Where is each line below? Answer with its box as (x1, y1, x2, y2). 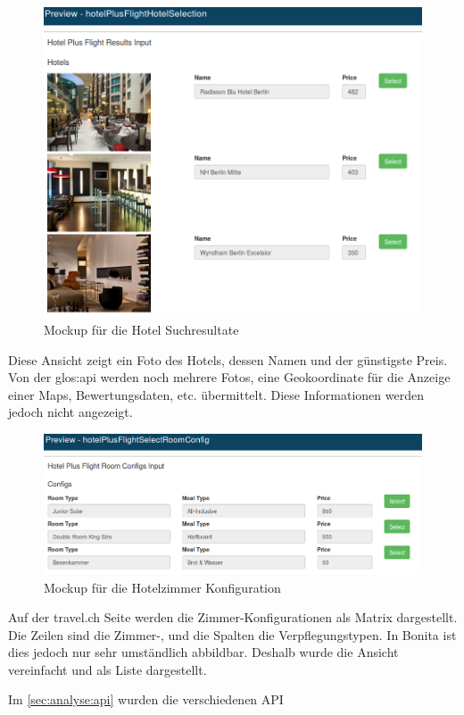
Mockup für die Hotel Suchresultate (44, 320, 239, 339)
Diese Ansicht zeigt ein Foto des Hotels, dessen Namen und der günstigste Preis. (8, 350, 448, 369)
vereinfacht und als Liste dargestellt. (8, 660, 207, 678)
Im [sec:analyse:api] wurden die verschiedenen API (8, 690, 284, 709)
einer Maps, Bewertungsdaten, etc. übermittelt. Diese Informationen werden (8, 385, 424, 403)
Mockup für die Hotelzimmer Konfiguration (44, 578, 281, 596)
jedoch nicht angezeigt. (8, 403, 133, 421)
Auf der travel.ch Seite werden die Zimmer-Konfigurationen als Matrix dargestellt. (8, 608, 458, 627)
